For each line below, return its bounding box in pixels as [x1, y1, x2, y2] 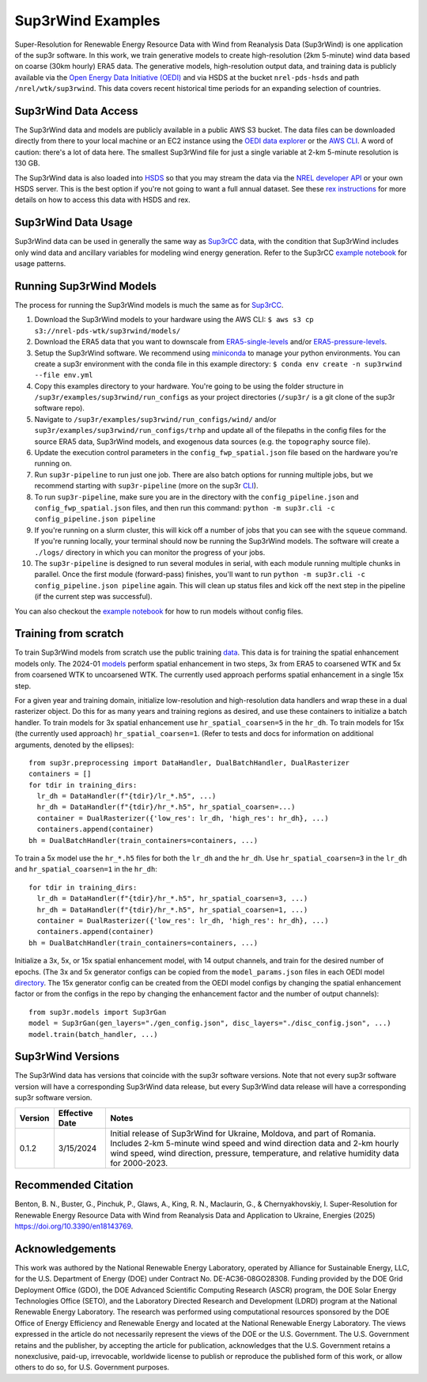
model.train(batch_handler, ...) [28, 1030, 158, 1038]
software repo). [34, 404, 85, 413]
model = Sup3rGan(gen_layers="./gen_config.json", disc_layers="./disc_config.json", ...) [28, 1019, 391, 1028]
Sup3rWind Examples [14, 12, 161, 29]
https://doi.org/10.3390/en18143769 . [14, 1221, 134, 1231]
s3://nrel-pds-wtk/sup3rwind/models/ [34, 326, 181, 336]
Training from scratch [14, 627, 124, 640]
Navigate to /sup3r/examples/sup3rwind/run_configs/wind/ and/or [34, 414, 277, 423]
